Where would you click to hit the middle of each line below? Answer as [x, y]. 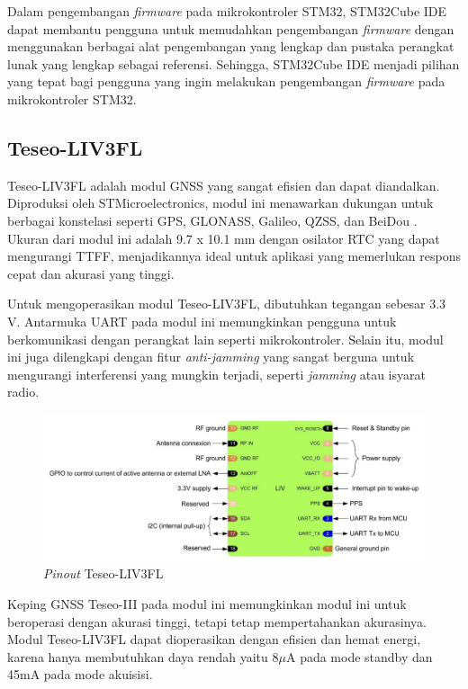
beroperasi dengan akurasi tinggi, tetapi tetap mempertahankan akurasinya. [217, 621]
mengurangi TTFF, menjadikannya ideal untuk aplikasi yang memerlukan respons [234, 256]
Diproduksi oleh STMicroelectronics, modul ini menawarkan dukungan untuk [220, 203]
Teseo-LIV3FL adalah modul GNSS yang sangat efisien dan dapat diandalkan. [224, 185]
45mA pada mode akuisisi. [80, 674]
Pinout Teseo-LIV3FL [103, 573]
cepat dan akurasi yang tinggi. [91, 273]
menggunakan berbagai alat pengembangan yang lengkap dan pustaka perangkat [231, 46]
